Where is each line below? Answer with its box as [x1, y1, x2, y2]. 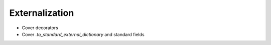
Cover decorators [22, 25, 59, 31]
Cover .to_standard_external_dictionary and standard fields [22, 31, 145, 37]
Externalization [9, 7, 74, 18]
